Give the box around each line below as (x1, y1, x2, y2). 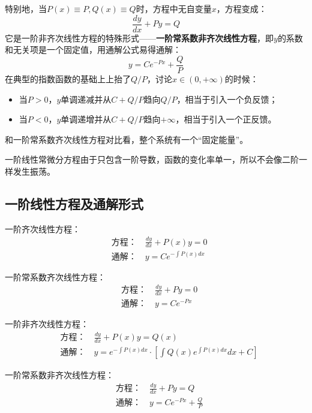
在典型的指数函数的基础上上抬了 (5, 72, 131, 85)
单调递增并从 (61, 113, 112, 125)
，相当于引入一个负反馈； (176, 92, 278, 105)
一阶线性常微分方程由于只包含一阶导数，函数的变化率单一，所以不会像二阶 (5, 153, 299, 166)
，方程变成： (216, 2, 267, 14)
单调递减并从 (61, 92, 112, 105)
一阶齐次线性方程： (5, 222, 80, 235)
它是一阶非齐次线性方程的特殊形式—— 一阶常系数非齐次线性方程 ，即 (5, 31, 274, 44)
